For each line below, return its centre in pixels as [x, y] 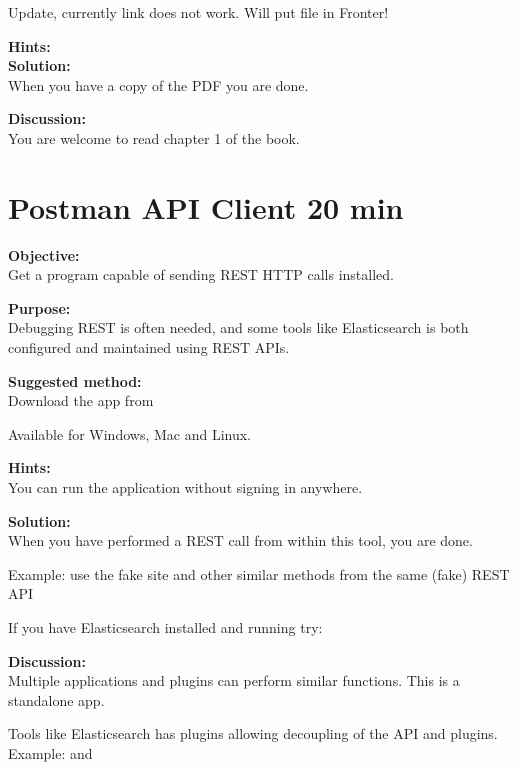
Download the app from [81, 400]
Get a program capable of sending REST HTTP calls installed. [201, 274]
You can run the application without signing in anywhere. [185, 487]
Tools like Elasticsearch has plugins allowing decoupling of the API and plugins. [253, 733]
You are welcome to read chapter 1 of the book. [154, 137]
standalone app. [56, 699]
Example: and [50, 752]
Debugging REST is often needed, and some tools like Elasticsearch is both [238, 327]
